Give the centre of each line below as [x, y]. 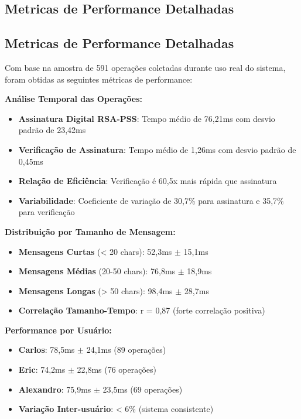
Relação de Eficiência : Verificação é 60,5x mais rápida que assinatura [148, 181]
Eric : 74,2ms [42, 369]
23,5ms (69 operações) [143, 389]
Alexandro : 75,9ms [55, 389]
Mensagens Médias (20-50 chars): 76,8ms [97, 271]
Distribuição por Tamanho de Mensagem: [90, 231]
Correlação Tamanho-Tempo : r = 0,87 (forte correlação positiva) [142, 310]
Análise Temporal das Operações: [74, 99]
